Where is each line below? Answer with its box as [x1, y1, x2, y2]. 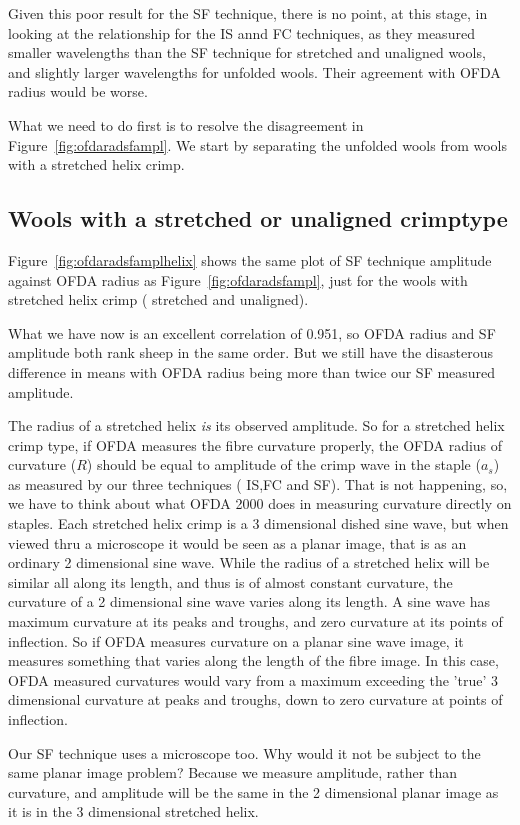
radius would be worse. [8, 81, 148, 102]
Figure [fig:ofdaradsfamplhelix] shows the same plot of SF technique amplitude [8, 249, 492, 270]
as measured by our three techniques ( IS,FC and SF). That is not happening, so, [8, 473, 508, 494]
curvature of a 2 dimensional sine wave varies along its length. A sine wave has [8, 591, 490, 612]
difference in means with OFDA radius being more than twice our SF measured [8, 361, 496, 382]
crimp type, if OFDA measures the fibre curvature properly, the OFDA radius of [8, 434, 503, 455]
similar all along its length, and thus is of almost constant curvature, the [8, 571, 453, 592]
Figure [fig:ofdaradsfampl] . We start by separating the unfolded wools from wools [8, 134, 508, 155]
